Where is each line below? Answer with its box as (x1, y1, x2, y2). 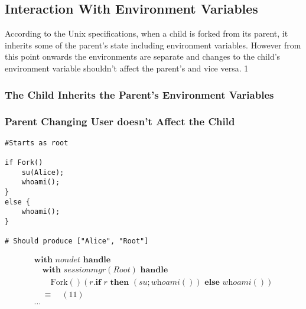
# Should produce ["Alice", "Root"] (5, 237, 149, 246)
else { (5, 197, 30, 206)
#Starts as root (5, 138, 69, 147)
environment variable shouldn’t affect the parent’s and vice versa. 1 (5, 61, 249, 74)
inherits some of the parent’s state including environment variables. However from (5, 38, 301, 51)
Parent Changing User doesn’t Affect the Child (5, 114, 235, 129)
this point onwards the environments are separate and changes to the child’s (5, 50, 281, 63)
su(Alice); (21, 168, 64, 177)
